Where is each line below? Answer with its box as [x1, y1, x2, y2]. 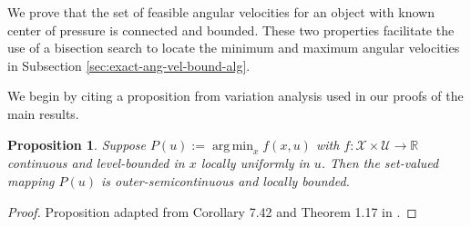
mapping [7, 171, 55, 190]
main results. [7, 104, 79, 123]
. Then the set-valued [321, 153, 439, 173]
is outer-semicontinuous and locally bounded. [101, 171, 350, 190]
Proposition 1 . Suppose [7, 134, 146, 153]
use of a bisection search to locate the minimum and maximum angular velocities [7, 38, 460, 57]
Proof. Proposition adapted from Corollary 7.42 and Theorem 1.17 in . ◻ [7, 202, 417, 221]
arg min [211, 139, 254, 153]
